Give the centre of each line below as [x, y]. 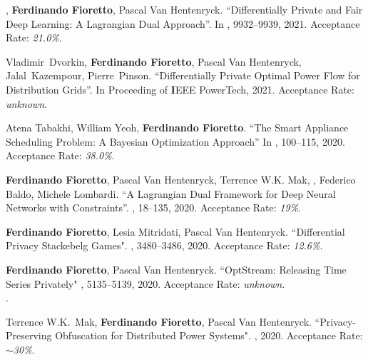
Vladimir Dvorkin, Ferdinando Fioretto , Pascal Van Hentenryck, [154, 61]
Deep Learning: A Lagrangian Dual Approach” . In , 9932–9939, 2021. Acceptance [183, 23]
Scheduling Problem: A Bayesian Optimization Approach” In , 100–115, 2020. [175, 141]
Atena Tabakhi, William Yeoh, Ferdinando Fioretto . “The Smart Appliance [177, 127]
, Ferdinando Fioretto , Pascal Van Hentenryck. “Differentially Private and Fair [184, 9]
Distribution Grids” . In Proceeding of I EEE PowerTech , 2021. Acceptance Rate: [180, 89]
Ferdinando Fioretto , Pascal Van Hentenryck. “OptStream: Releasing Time [176, 269]
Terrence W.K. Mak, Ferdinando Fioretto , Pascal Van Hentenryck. [159, 321]
